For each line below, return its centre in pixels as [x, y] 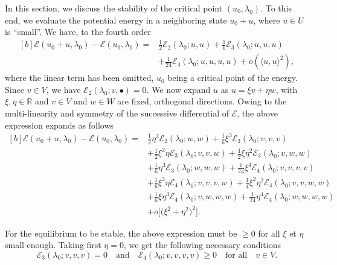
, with [287, 89]
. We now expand [178, 89]
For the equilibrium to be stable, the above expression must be [121, 233]
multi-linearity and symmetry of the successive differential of [117, 113]
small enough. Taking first [53, 245]
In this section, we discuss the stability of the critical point [114, 8]
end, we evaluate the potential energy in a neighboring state [116, 20]
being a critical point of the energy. [233, 78]
